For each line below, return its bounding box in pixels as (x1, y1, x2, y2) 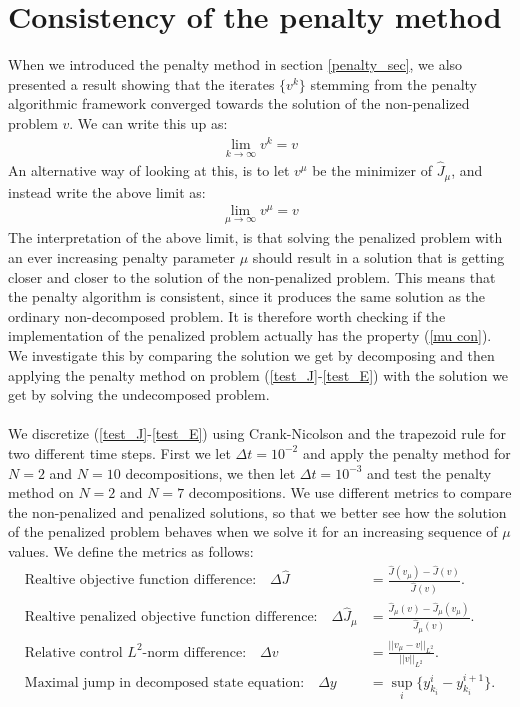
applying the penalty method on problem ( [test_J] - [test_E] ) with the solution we (8, 364, 509, 385)
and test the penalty (367, 462, 492, 483)
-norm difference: (142, 645, 247, 660)
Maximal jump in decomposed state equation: (24, 675, 305, 690)
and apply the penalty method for (302, 442, 511, 463)
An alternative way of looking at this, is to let (8, 160, 290, 181)
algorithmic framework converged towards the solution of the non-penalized (8, 93, 470, 114)
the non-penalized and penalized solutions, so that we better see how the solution (8, 501, 507, 522)
